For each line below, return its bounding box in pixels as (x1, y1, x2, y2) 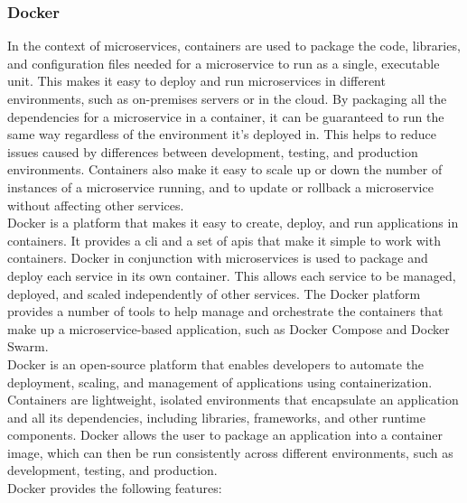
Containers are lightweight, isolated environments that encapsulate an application (7, 390, 459, 409)
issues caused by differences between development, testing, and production (7, 142, 418, 161)
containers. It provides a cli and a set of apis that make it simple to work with (7, 230, 441, 249)
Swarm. (7, 337, 49, 356)
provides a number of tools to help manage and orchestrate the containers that (7, 302, 444, 321)
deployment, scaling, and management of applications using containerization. (7, 372, 433, 391)
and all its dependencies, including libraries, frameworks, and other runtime (7, 407, 425, 426)
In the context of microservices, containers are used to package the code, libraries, (7, 36, 461, 55)
